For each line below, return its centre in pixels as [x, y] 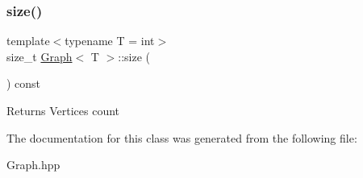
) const [24, 83]
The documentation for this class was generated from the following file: [182, 137]
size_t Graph [40, 56]
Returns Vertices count [63, 110]
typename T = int [110, 41]
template [28, 41]
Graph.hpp [33, 165]
